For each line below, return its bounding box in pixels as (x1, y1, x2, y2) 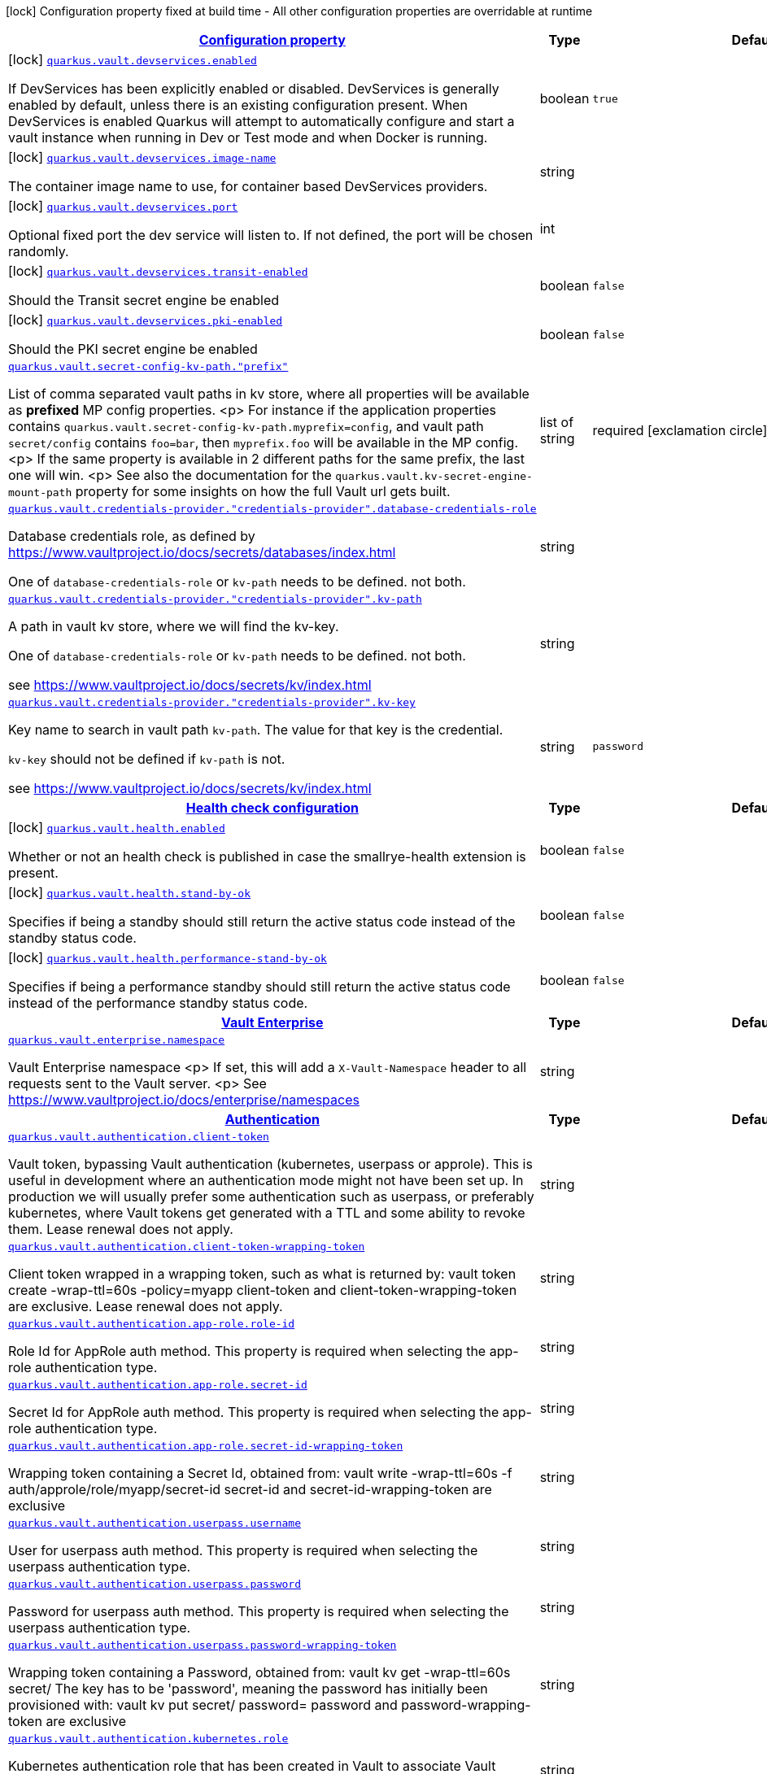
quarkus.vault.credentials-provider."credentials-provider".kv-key (8, 696, 416, 708)
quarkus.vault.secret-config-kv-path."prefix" (8, 360, 289, 373)
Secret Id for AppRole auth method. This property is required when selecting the (8, 1404, 499, 1420)
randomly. (8, 243, 69, 259)
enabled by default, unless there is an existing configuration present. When (8, 97, 468, 113)
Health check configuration (185, 800, 359, 816)
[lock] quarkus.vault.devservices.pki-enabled (8, 312, 283, 328)
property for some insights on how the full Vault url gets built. (75, 483, 451, 499)
